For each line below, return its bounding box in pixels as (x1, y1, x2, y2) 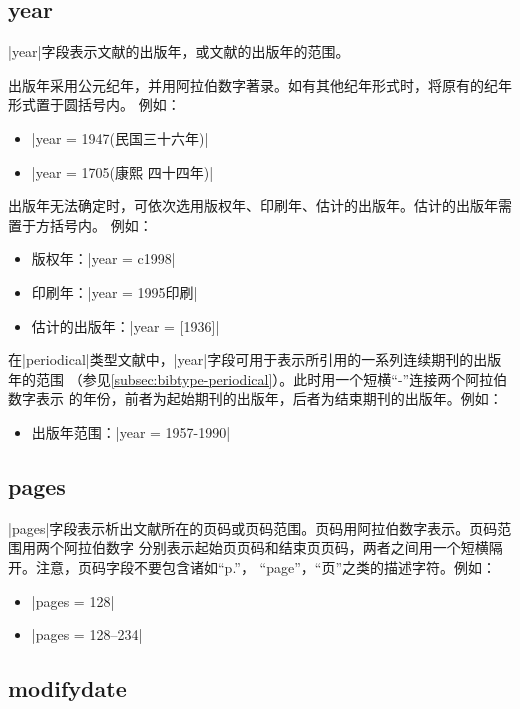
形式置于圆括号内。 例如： (8, 94, 181, 115)
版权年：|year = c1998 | (31, 248, 176, 269)
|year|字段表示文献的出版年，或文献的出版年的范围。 (8, 41, 350, 62)
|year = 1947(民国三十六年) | (31, 127, 209, 148)
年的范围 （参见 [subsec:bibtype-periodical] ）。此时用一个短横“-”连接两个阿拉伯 (8, 368, 508, 389)
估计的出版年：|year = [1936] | (31, 315, 220, 336)
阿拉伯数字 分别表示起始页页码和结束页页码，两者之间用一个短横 (63, 537, 489, 558)
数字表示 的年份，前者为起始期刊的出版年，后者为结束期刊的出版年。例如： (8, 388, 503, 409)
